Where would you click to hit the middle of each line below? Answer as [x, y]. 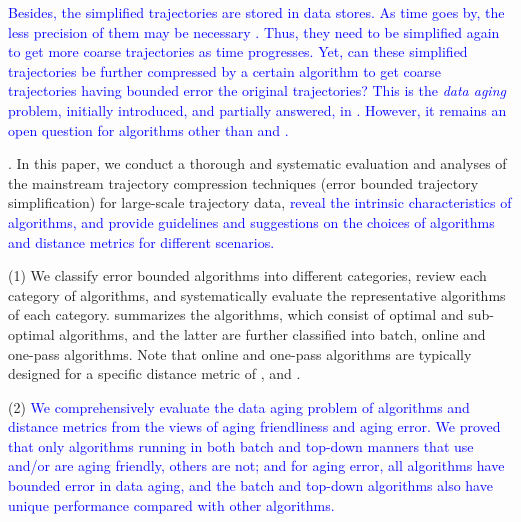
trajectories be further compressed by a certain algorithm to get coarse [225, 70]
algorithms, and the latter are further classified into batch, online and [272, 333]
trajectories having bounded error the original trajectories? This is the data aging [257, 90]
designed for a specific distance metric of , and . [154, 373]
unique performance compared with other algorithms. [171, 504]
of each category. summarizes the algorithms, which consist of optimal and [236, 314]
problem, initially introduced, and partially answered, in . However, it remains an [257, 109]
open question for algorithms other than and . [148, 129]
